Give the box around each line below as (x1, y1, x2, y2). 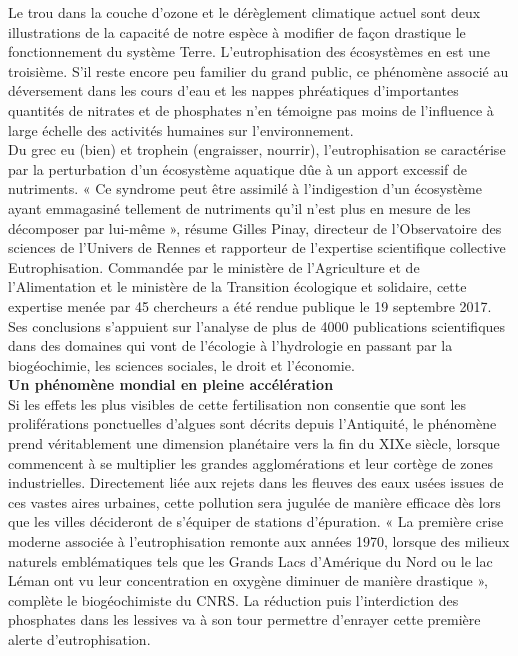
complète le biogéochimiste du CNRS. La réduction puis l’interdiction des (8, 589, 459, 610)
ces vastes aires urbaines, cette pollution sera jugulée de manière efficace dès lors (8, 491, 501, 512)
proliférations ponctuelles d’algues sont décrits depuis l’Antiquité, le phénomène (8, 413, 497, 434)
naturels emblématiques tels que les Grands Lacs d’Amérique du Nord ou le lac (8, 550, 493, 571)
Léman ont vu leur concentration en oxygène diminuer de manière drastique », (8, 570, 488, 591)
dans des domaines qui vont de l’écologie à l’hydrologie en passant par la (8, 335, 453, 356)
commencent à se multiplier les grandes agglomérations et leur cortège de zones (8, 452, 494, 473)
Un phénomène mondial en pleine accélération (8, 374, 334, 395)
